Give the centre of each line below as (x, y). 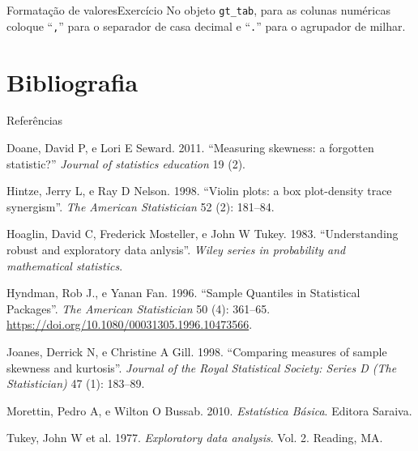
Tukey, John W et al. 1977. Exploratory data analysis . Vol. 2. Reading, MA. (195, 438)
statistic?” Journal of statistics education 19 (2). (126, 163)
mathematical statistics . (65, 265)
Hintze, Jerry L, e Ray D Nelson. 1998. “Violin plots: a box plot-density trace (199, 191)
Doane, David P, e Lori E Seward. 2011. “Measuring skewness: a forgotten (190, 148)
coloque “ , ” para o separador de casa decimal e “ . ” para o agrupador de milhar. (206, 26)
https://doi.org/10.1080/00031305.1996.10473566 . (130, 324)
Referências (35, 120)
